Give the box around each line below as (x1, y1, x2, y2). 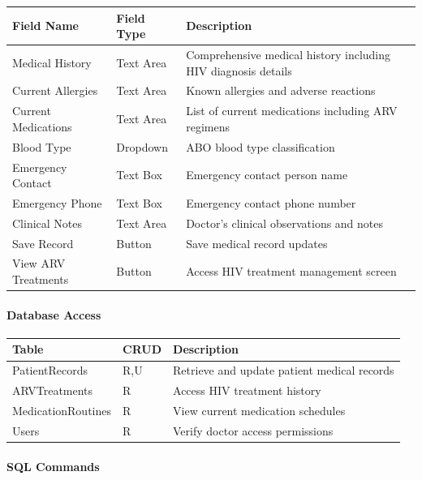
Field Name (12, 17, 79, 34)
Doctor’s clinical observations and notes (186, 214, 384, 231)
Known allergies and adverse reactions (186, 82, 376, 99)
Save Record (12, 234, 74, 251)
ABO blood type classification (186, 138, 335, 155)
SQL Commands (6, 457, 100, 474)
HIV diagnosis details (186, 62, 292, 79)
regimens (186, 118, 230, 135)
